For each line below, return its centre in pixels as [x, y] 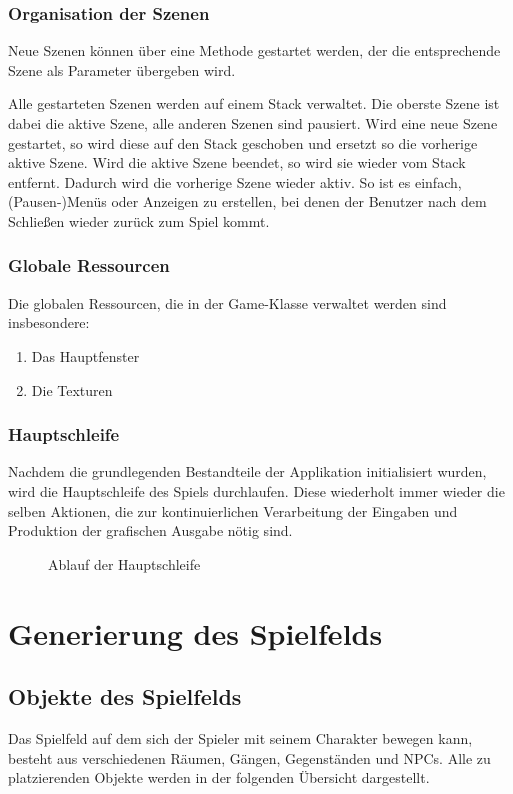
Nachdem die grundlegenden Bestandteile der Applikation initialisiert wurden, [247, 471]
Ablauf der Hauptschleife [124, 563]
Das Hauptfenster [85, 355]
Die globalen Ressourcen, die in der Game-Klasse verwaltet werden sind [227, 302]
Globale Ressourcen [89, 265]
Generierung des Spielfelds [195, 632]
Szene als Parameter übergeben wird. [122, 69]
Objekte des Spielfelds [125, 696]
